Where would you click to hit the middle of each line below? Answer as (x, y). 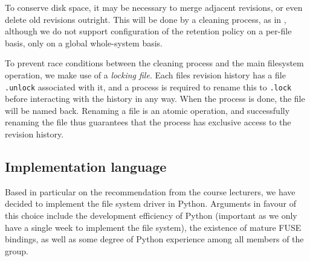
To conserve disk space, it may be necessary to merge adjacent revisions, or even (154, 7)
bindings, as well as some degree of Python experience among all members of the (154, 239)
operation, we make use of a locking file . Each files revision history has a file (145, 74)
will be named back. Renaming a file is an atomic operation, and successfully (147, 110)
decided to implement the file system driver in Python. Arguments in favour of (151, 203)
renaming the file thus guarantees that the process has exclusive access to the (148, 122)
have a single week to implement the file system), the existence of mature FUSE (153, 227)
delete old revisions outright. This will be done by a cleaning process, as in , (146, 19)
